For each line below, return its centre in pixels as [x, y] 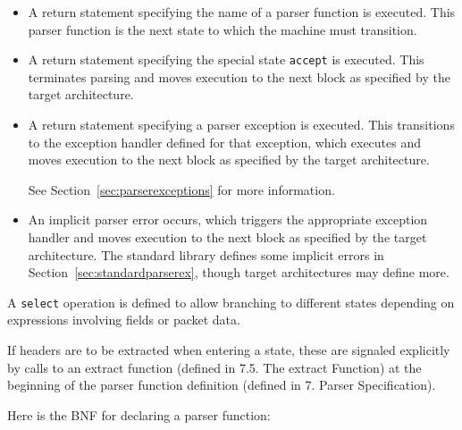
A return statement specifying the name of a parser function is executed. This [242, 12]
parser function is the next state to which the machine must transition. [223, 29]
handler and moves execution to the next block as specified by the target [227, 237]
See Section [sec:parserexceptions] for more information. [181, 189]
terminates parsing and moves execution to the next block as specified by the [239, 76]
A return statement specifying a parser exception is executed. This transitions [241, 125]
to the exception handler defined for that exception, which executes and [225, 142]
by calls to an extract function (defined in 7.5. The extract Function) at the [214, 367]
